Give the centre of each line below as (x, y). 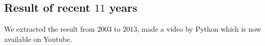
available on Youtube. (38, 39)
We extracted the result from (50, 29)
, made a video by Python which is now (199, 29)
